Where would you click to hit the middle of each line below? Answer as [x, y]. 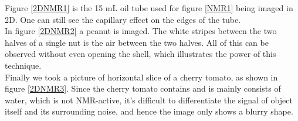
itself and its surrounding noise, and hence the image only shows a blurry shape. [149, 111]
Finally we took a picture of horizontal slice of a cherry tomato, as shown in [141, 77]
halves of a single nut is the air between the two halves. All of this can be [137, 42]
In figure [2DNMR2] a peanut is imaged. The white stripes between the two [141, 31]
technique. [23, 65]
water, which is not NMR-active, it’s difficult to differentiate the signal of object [149, 100]
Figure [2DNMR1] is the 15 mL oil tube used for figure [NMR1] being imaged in [149, 8]
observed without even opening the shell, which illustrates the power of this [140, 54]
